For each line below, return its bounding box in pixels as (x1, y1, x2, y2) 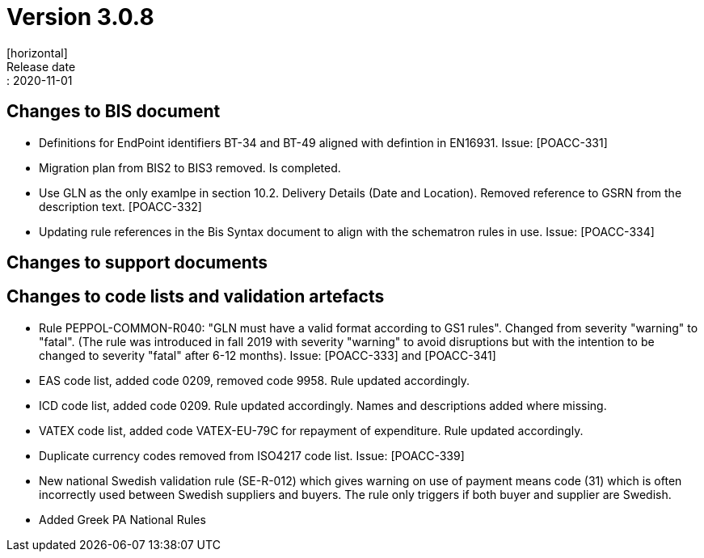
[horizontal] (6, 45, 68, 60)
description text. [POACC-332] (39, 199, 202, 213)
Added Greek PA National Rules (39, 512, 206, 526)
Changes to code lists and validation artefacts (6, 286, 385, 307)
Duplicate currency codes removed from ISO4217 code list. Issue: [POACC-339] (39, 448, 465, 463)
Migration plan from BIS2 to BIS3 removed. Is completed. (39, 160, 341, 175)
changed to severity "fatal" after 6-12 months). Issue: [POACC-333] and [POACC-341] (39, 348, 496, 362)
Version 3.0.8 (6, 3, 154, 31)
